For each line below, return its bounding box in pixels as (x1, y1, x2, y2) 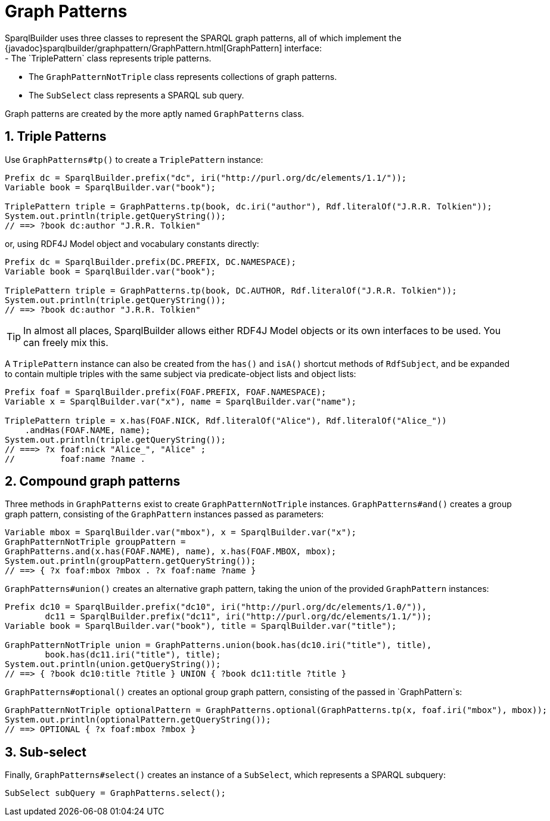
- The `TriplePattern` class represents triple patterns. (5, 53, 212, 63)
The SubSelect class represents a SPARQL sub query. (29, 89, 244, 100)
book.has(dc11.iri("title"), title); (45, 650, 221, 660)
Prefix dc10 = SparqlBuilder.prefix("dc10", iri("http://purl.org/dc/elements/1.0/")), (5, 602, 427, 612)
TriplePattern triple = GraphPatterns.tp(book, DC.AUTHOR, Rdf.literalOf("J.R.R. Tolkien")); (5, 285, 457, 295)
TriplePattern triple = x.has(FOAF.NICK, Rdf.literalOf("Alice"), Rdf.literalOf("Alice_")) (5, 415, 447, 425)
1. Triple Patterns (5, 129, 107, 144)
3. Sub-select (5, 744, 86, 760)
